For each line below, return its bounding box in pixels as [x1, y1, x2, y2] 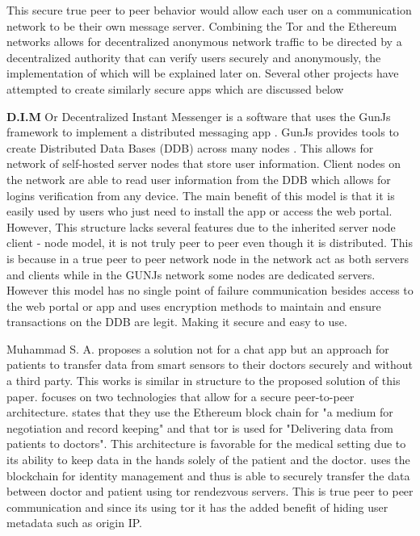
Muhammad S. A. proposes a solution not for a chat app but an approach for [6, 340, 389, 357]
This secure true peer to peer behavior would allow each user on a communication [6, 2, 412, 18]
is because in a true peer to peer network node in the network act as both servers [6, 249, 409, 266]
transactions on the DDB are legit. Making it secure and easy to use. [6, 313, 347, 330]
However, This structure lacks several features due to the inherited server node [6, 218, 396, 235]
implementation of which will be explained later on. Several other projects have [6, 65, 399, 82]
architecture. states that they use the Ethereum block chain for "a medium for [6, 404, 393, 421]
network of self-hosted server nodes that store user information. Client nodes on [6, 155, 401, 172]
